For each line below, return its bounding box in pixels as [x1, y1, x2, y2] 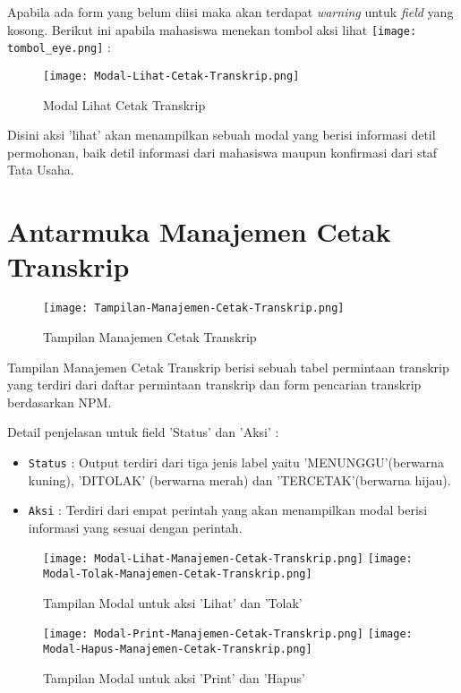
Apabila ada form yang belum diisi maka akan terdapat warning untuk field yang [7, 3, 454, 21]
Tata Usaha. [7, 160, 74, 179]
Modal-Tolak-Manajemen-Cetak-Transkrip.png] [43, 568, 312, 581]
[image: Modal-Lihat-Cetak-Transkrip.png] [43, 69, 300, 82]
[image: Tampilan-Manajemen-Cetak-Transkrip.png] [43, 302, 345, 315]
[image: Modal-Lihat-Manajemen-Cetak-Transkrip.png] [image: [43, 552, 413, 566]
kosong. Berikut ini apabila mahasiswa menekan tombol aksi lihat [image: [7, 20, 417, 38]
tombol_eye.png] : [7, 38, 111, 56]
